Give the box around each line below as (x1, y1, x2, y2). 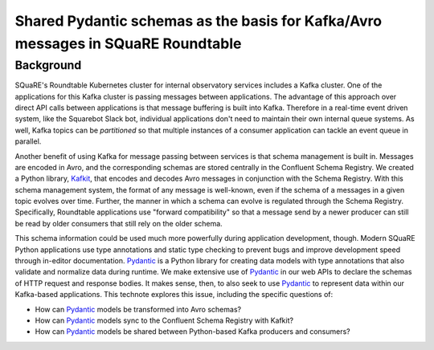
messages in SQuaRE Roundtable (14, 35, 242, 52)
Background (14, 58, 82, 72)
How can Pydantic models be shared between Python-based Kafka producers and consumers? (35, 327, 350, 336)
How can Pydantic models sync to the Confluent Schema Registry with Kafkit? (35, 315, 293, 325)
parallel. (14, 136, 42, 146)
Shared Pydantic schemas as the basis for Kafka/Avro (14, 12, 382, 30)
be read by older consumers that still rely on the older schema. (14, 218, 223, 228)
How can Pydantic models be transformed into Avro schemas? (35, 304, 241, 314)
